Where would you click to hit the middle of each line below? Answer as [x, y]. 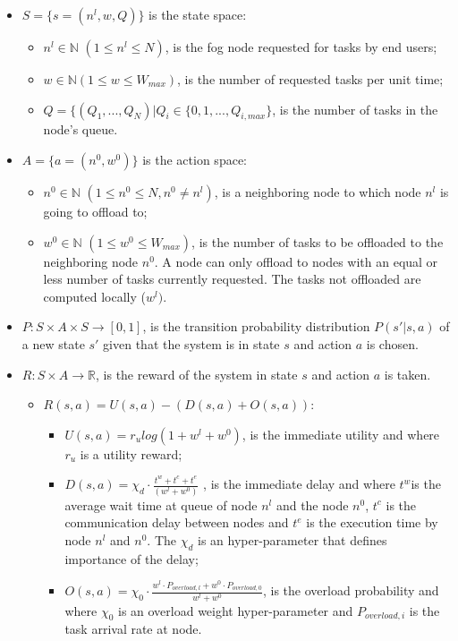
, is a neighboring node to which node [318, 191]
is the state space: [198, 14]
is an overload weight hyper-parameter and [235, 610]
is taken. [407, 374]
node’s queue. [81, 129]
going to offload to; [95, 211]
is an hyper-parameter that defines [292, 539]
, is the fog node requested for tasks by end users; [301, 47]
